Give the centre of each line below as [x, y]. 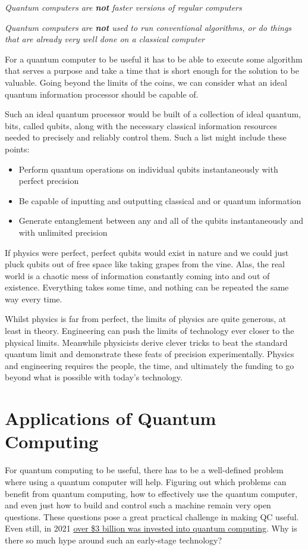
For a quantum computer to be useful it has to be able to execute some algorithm [154, 59]
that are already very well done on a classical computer [105, 39]
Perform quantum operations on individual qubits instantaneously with [148, 169]
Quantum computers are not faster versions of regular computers [123, 7]
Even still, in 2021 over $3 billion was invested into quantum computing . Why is [151, 528]
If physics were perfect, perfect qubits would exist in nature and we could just [147, 252]
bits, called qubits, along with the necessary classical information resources [141, 125]
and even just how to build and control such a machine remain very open [138, 505]
